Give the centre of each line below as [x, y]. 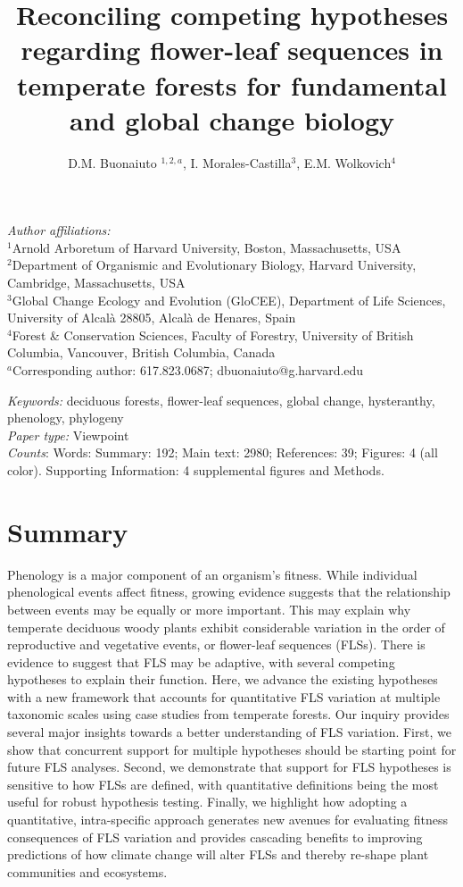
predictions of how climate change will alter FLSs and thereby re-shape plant [218, 854]
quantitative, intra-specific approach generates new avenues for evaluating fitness [228, 820]
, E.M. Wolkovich [344, 162]
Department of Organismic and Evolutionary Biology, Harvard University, [214, 265]
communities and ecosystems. [87, 871]
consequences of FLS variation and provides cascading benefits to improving [215, 837]
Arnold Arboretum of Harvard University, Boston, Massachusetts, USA [207, 247]
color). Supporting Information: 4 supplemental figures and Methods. [196, 470]
